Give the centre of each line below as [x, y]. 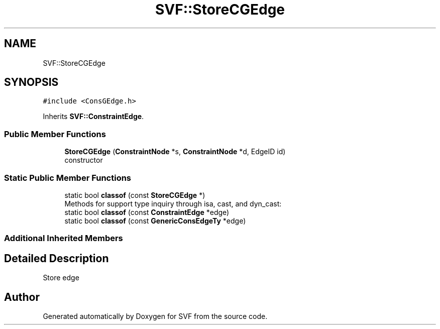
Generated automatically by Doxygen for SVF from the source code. [155, 316]
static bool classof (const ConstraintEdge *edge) [147, 212]
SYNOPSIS [31, 82]
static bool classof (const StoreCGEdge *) [135, 195]
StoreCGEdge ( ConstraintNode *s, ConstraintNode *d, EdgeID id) [175, 152]
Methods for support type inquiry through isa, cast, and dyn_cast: [173, 203]
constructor [84, 160]
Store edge [61, 278]
